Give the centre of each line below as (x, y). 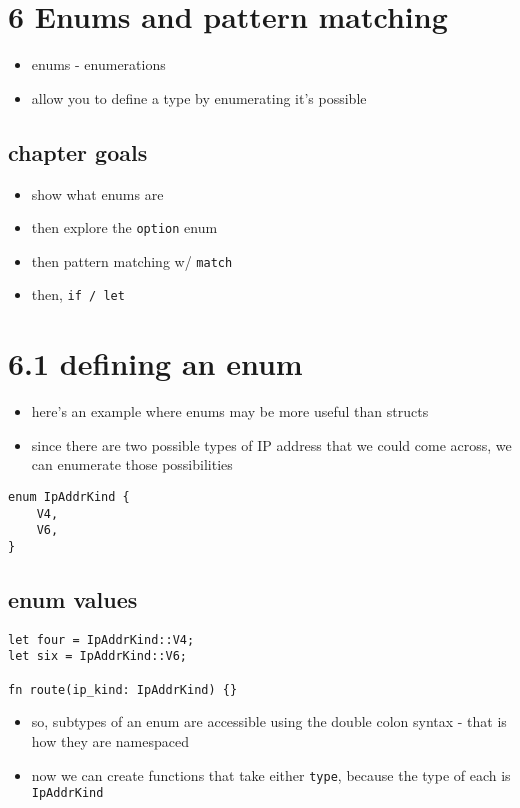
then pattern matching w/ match (132, 260)
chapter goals (78, 151)
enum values (73, 599)
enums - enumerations (98, 64)
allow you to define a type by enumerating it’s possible (199, 97)
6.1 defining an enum (155, 363)
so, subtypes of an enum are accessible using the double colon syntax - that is (269, 721)
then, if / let (78, 294)
